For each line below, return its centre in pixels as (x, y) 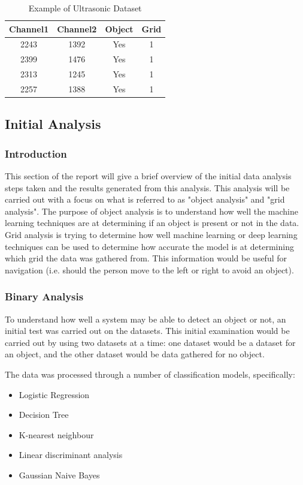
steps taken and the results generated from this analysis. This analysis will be (147, 187)
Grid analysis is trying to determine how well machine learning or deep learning (151, 235)
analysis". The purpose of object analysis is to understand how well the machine (152, 211)
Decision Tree (44, 415)
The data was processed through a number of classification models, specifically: (150, 374)
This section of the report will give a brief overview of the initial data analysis (148, 176)
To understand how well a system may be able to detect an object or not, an (146, 319)
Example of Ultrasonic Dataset (85, 8)
